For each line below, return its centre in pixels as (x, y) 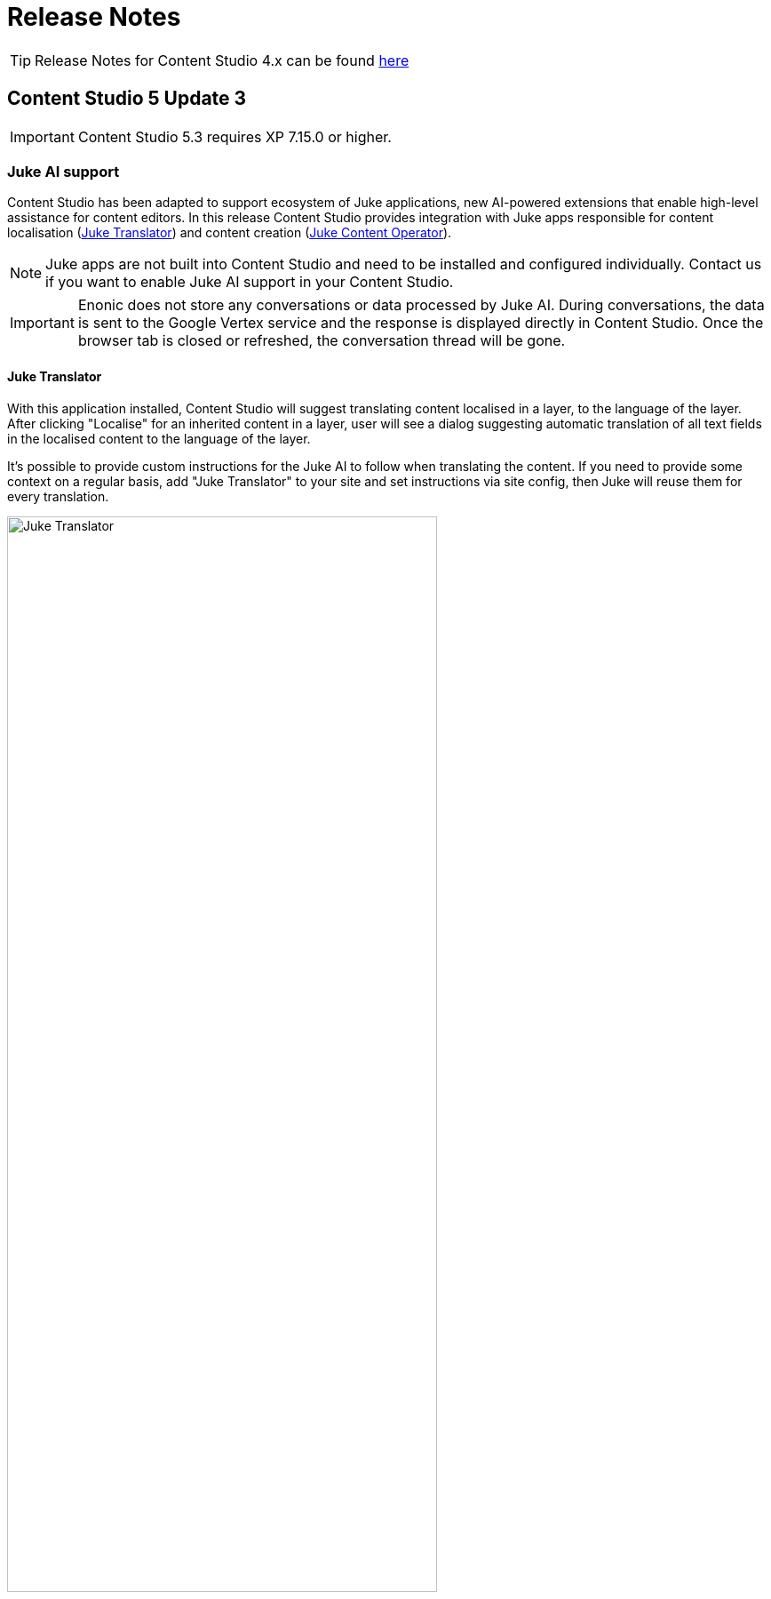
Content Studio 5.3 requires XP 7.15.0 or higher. (234, 136)
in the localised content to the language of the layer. (159, 438)
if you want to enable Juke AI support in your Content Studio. (250, 282)
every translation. (58, 496)
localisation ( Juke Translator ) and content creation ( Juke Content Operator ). (230, 233)
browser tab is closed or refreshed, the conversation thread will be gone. (322, 341)
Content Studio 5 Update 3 (127, 99)
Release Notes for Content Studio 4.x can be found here (222, 60)
